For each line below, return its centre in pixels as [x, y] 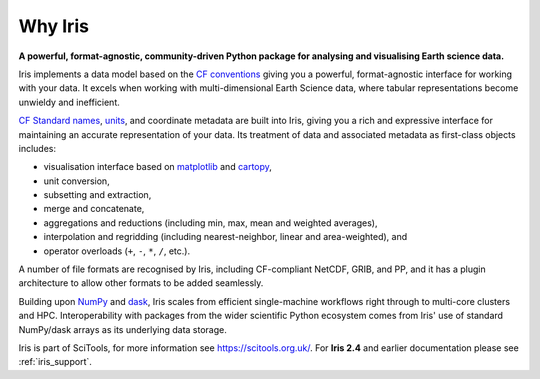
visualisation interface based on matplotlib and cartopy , [157, 167]
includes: [37, 148]
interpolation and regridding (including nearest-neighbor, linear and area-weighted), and [225, 237]
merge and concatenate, [94, 209]
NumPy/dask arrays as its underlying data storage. [122, 329]
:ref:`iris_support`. [55, 362]
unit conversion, [76, 181]
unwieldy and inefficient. [69, 102]
